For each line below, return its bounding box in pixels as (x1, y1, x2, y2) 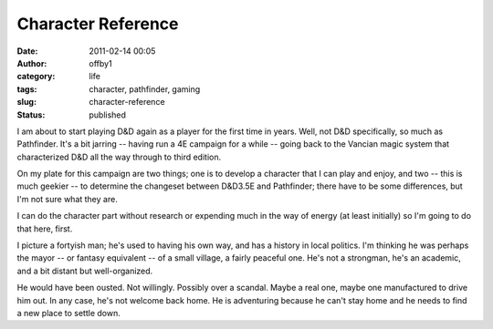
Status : (16, 109, 46, 120)
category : (16, 71, 56, 82)
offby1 (89, 57, 113, 68)
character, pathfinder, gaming (89, 83, 201, 95)
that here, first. (16, 223, 73, 234)
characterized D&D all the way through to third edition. (16, 151, 222, 162)
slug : (16, 97, 37, 108)
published (89, 109, 127, 120)
